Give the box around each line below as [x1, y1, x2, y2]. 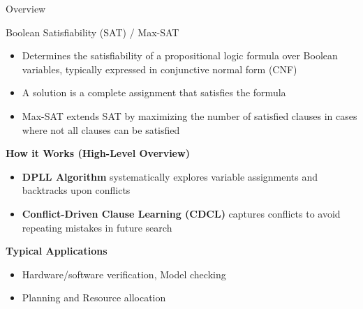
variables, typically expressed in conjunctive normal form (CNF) [22, 61, 297, 76]
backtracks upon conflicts [22, 183, 131, 197]
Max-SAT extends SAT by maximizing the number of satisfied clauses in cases [22, 108, 357, 123]
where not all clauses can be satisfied [22, 122, 180, 137]
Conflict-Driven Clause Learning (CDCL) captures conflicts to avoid [22, 206, 341, 220]
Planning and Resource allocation [22, 290, 166, 305]
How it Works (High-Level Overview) [6, 146, 190, 160]
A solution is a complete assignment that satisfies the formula [22, 85, 286, 100]
